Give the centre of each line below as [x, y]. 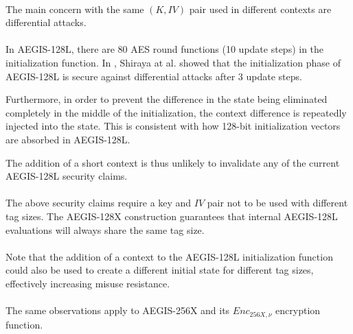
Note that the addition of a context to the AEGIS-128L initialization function [169, 256]
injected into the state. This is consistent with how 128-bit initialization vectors [173, 126]
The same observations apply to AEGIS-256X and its [118, 310]
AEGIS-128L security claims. [67, 176]
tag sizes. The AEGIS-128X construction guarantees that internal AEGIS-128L [172, 216]
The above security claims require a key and [99, 203]
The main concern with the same [75, 9]
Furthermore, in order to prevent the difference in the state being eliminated [167, 99]
